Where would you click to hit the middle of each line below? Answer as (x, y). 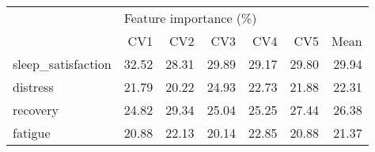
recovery (36, 110)
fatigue (32, 133)
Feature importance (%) (190, 18)
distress (33, 87)
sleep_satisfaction (62, 64)
